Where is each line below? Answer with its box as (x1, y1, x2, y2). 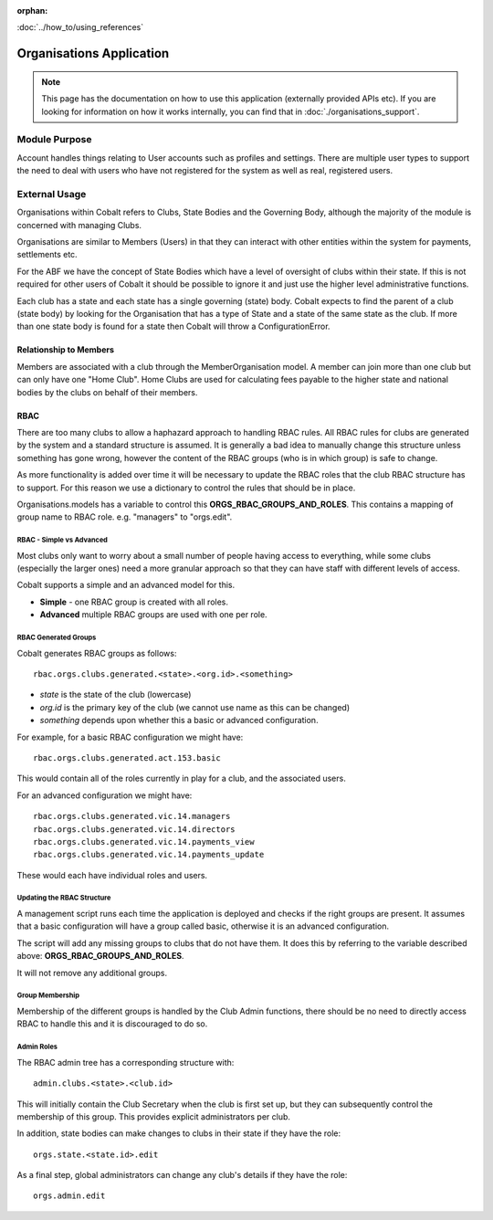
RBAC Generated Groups (16, 633, 97, 642)
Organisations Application (16, 46, 170, 61)
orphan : (16, 5, 48, 16)
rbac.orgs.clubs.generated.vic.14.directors (33, 824, 236, 835)
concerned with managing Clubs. (16, 219, 142, 230)
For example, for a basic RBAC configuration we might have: (16, 731, 244, 742)
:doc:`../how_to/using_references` (16, 22, 144, 33)
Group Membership (16, 991, 80, 1000)
